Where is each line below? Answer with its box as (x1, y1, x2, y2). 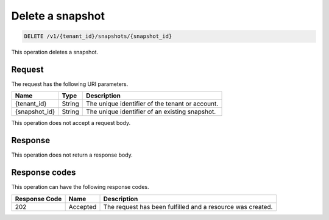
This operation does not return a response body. (11, 151, 133, 158)
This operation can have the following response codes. (11, 183, 149, 191)
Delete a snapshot (11, 9, 105, 23)
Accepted (68, 202, 97, 211)
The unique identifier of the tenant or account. (86, 99, 219, 108)
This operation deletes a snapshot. (11, 49, 99, 56)
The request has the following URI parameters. (11, 80, 129, 88)
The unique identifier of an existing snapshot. (86, 107, 216, 116)
